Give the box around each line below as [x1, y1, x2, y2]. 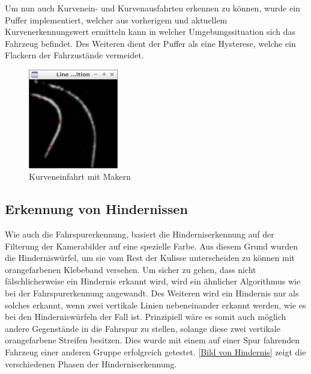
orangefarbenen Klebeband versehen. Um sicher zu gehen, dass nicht [5, 263, 256, 275]
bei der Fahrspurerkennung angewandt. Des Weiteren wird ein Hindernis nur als [5, 287, 299, 299]
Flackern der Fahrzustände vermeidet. [5, 49, 144, 61]
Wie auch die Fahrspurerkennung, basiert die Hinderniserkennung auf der [5, 228, 274, 241]
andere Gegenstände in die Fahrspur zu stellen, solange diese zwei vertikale [5, 322, 280, 334]
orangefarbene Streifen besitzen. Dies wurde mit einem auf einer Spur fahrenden [5, 334, 300, 346]
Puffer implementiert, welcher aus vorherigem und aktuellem [5, 13, 228, 26]
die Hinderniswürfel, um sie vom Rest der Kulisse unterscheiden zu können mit [5, 251, 295, 264]
